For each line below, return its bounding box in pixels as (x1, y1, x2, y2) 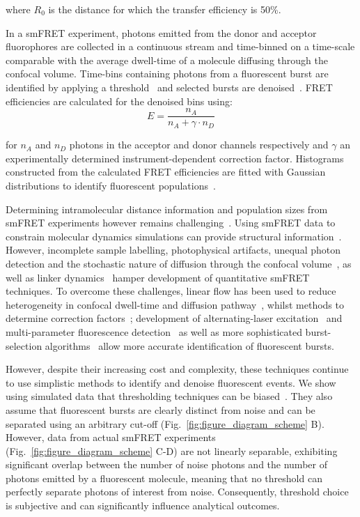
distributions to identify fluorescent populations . (6, 178, 216, 192)
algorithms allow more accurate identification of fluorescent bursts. (45, 338, 334, 353)
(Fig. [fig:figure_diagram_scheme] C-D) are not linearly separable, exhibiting (6, 443, 338, 458)
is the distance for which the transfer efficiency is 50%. (48, 2, 281, 16)
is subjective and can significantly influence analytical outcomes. (6, 498, 280, 513)
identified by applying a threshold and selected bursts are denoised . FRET (6, 79, 333, 94)
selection (6, 338, 42, 353)
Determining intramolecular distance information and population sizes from (6, 201, 328, 216)
